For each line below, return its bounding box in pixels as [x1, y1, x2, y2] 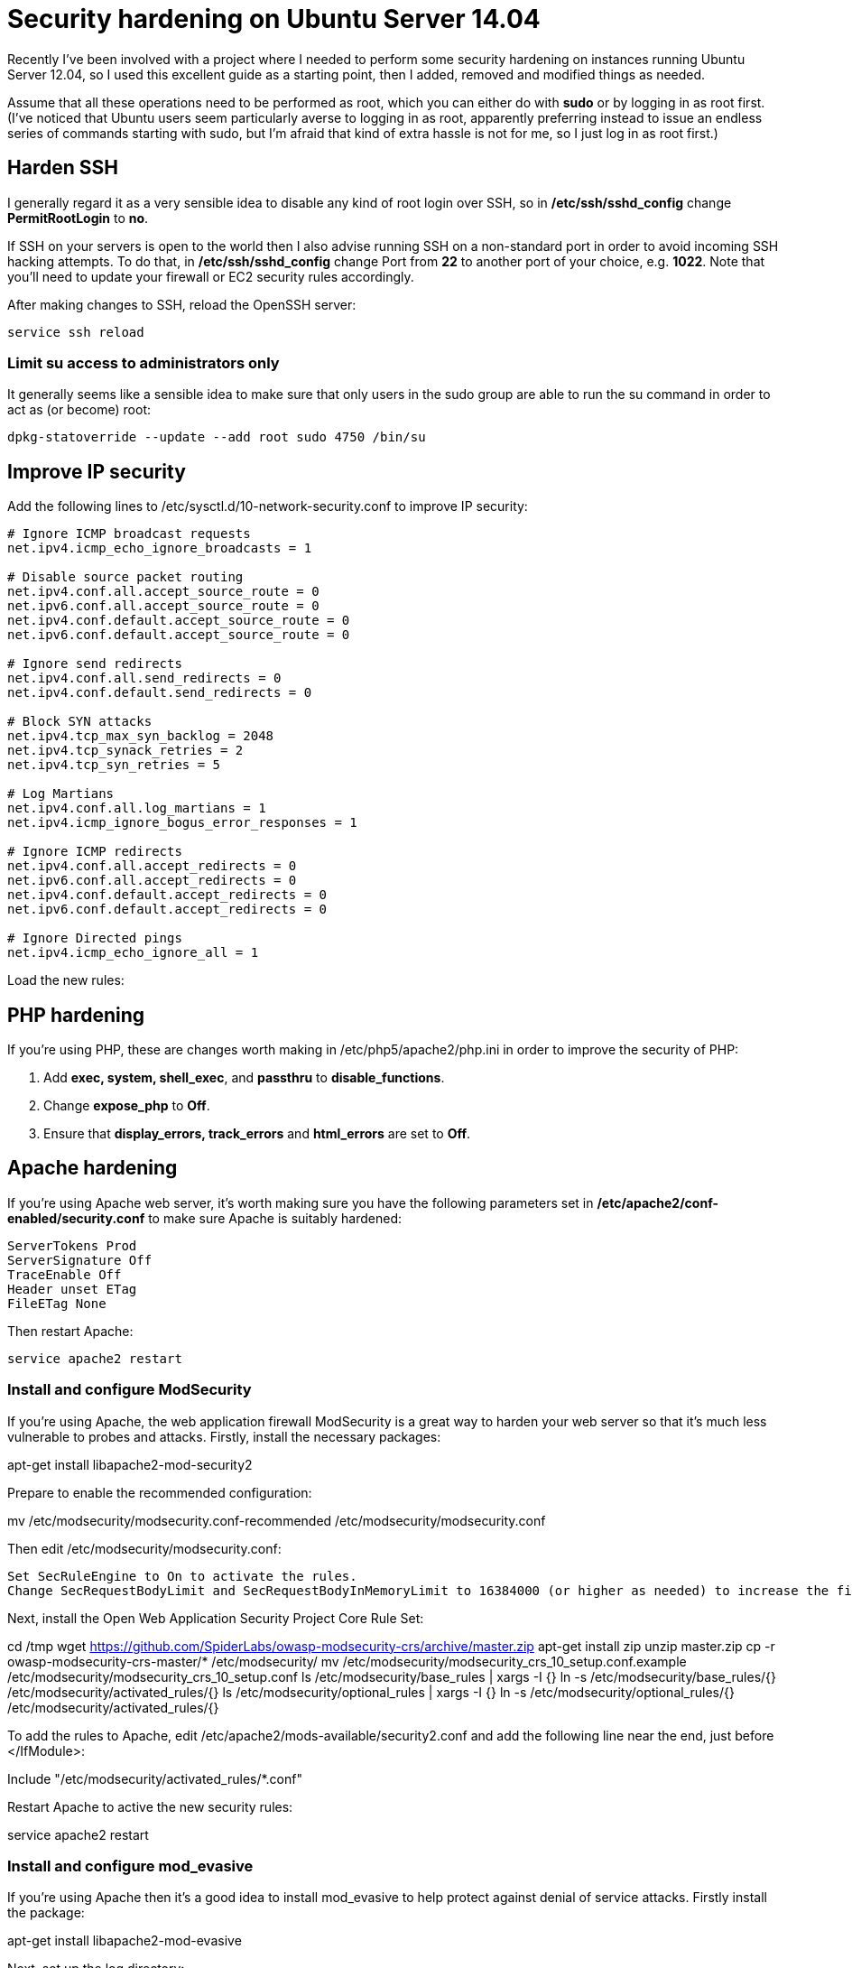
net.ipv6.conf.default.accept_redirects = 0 [7, 902, 328, 917]
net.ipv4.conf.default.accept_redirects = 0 [7, 887, 328, 903]
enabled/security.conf [7, 1210, 145, 1226]
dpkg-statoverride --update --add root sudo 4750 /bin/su [7, 430, 426, 445]
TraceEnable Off [7, 1267, 122, 1282]
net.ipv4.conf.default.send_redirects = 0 [7, 685, 312, 701]
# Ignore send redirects [7, 656, 182, 672]
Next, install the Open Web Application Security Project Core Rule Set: [7, 1610, 424, 1626]
